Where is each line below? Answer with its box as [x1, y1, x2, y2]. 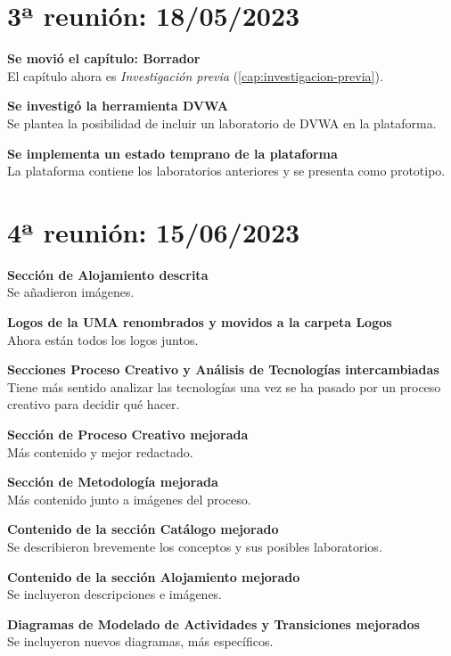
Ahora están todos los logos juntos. [7, 330, 199, 348]
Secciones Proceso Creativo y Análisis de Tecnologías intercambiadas [7, 360, 439, 379]
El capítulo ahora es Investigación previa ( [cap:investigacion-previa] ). [7, 66, 383, 85]
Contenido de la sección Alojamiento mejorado [7, 567, 300, 586]
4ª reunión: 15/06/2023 [7, 213, 300, 250]
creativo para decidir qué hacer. [7, 395, 180, 414]
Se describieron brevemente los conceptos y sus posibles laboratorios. [7, 537, 382, 555]
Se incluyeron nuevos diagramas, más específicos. [7, 632, 274, 651]
